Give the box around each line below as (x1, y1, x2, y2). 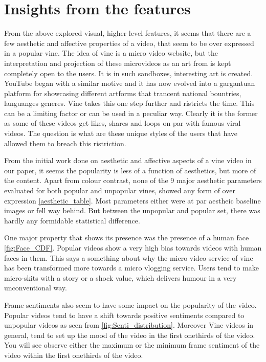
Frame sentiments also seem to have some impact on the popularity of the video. (4, 299, 257, 310)
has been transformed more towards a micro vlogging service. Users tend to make (4, 262, 259, 273)
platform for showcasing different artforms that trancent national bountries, (4, 87, 241, 98)
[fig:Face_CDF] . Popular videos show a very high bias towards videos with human (4, 242, 262, 253)
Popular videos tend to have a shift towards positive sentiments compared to (4, 309, 245, 320)
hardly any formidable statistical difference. (4, 215, 140, 225)
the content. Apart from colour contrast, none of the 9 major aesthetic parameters (4, 175, 262, 186)
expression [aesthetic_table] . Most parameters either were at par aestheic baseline (4, 195, 261, 206)
